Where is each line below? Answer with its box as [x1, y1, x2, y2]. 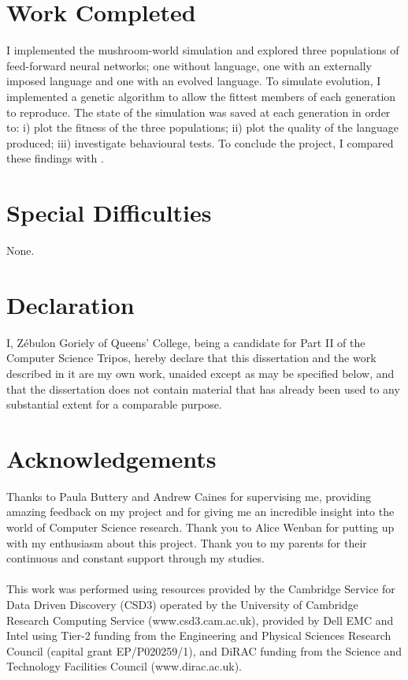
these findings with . [6, 150, 104, 166]
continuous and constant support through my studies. [6, 550, 265, 566]
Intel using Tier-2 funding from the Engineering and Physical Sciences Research [6, 627, 391, 644]
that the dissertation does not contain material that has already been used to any [6, 380, 400, 397]
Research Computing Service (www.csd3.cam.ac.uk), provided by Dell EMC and [6, 611, 394, 628]
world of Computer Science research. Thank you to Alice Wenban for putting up [6, 519, 395, 535]
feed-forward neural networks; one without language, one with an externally [6, 57, 372, 73]
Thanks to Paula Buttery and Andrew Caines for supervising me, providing [6, 488, 371, 504]
